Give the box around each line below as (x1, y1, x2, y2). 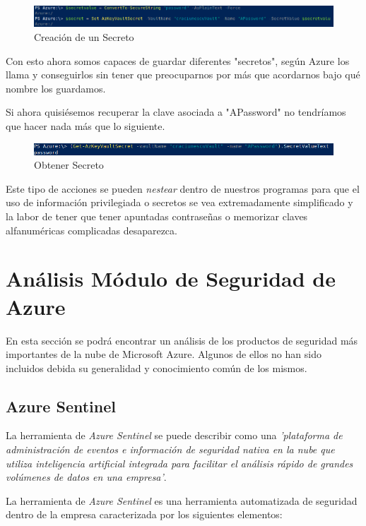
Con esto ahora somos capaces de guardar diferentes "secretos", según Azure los (6, 53, 350, 68)
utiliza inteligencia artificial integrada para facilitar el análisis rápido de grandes (6, 455, 353, 470)
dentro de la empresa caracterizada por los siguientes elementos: (6, 507, 283, 522)
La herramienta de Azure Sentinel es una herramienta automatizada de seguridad (6, 493, 358, 508)
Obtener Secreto (34, 157, 104, 172)
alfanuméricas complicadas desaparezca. (6, 222, 177, 237)
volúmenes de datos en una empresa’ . (6, 470, 167, 484)
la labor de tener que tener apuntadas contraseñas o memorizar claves (6, 209, 308, 223)
